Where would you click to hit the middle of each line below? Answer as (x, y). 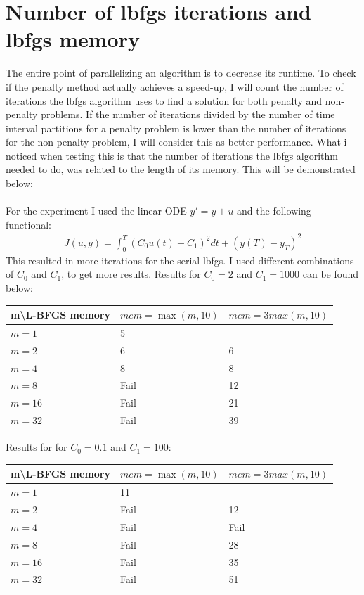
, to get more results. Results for (131, 274)
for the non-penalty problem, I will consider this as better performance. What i (176, 142)
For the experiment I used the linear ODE (96, 211)
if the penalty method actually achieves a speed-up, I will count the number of (175, 86)
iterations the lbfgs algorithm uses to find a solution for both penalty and (164, 100)
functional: (28, 224)
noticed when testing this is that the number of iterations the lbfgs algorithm (172, 155)
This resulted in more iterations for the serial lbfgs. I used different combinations (180, 260)
